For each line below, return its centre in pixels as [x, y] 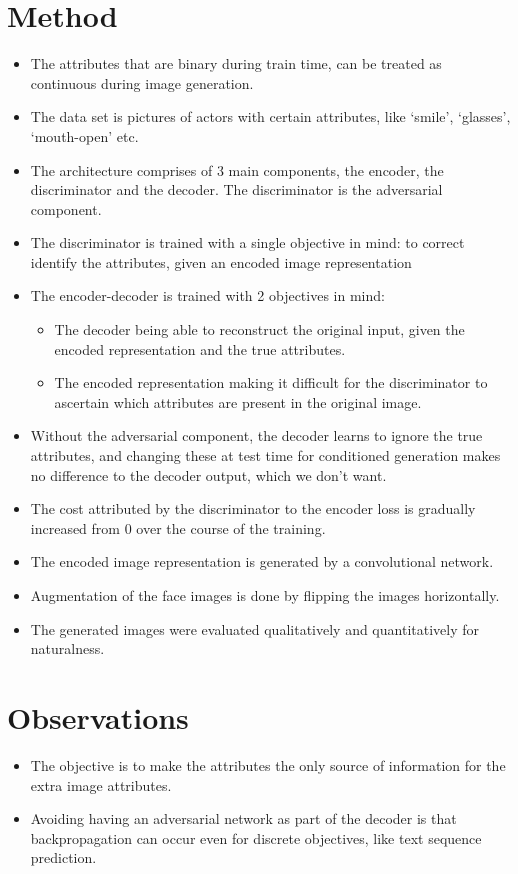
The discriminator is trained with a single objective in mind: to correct [247, 242]
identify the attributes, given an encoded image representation [221, 261]
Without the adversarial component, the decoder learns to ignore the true [256, 435]
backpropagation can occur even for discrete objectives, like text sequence [256, 837]
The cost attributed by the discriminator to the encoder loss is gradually [253, 508]
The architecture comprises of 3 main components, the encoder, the [237, 169]
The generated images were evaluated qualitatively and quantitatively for [254, 628]
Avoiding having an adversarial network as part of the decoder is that [243, 818]
